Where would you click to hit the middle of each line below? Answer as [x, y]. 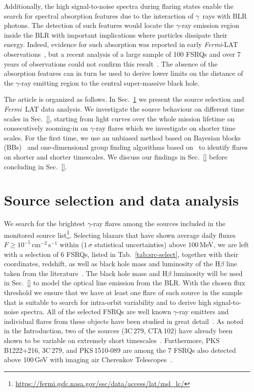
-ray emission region [209, 25]
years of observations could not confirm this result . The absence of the [111, 63]
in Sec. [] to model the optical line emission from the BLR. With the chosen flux [125, 283]
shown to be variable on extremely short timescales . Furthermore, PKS [112, 340]
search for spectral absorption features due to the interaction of [99, 15]
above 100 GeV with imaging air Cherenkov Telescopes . [88, 359]
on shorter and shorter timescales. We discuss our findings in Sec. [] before [116, 156]
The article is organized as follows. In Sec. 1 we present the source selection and [124, 99]
